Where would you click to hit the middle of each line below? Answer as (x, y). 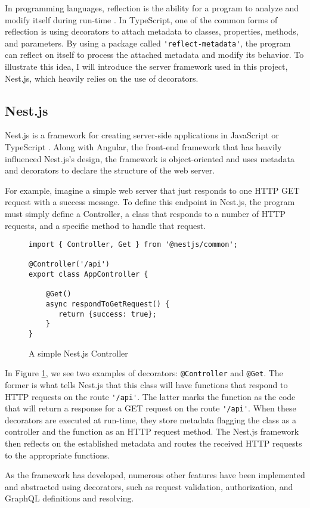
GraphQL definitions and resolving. (69, 498)
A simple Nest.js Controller (78, 353)
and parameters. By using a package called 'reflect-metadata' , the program (148, 43)
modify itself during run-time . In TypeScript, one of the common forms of (141, 19)
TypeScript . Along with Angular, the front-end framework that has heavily (143, 147)
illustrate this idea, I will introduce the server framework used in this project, (146, 66)
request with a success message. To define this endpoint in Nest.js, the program (150, 202)
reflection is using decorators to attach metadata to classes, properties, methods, (152, 31)
